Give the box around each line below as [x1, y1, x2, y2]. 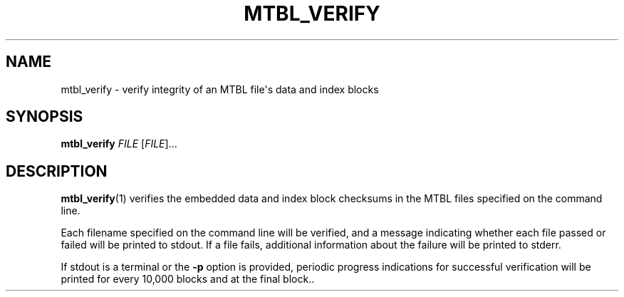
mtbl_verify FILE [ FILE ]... [61, 137, 177, 150]
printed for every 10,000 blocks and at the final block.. [61, 273, 315, 286]
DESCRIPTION [6, 162, 108, 180]
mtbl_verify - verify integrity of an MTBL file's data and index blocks [61, 83, 379, 95]
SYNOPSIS [6, 108, 83, 126]
